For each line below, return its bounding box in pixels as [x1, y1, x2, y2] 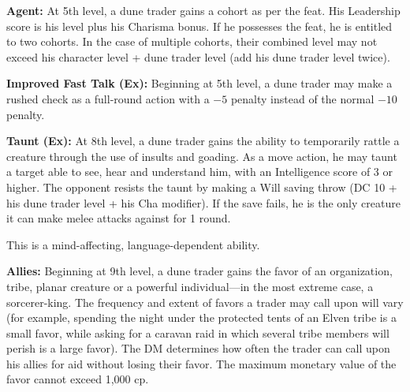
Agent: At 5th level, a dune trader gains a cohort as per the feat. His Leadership [6, 2, 401, 18]
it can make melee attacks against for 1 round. [6, 210, 231, 226]
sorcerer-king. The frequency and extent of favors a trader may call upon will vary [6, 293, 404, 310]
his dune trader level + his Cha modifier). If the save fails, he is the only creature [6, 194, 401, 211]
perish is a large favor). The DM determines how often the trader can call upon [6, 340, 390, 357]
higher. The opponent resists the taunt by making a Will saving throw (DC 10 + [6, 178, 397, 195]
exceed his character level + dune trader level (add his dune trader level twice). [6, 48, 390, 65]
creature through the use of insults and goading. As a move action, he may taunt [6, 147, 397, 164]
